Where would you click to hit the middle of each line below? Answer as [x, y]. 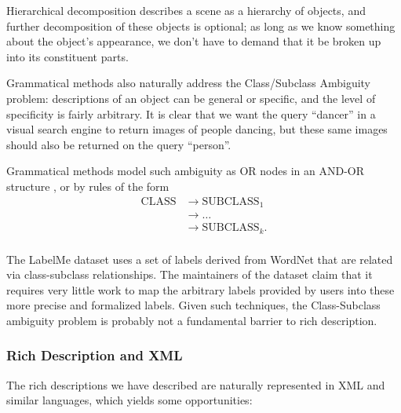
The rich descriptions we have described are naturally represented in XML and [196, 384]
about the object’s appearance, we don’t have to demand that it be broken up [194, 41]
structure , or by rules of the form [88, 186]
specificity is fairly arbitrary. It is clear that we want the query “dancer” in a [191, 113]
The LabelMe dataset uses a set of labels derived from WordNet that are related [200, 259]
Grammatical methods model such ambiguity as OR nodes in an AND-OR [186, 171]
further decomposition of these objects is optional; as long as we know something [201, 26]
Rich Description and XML [95, 355]
